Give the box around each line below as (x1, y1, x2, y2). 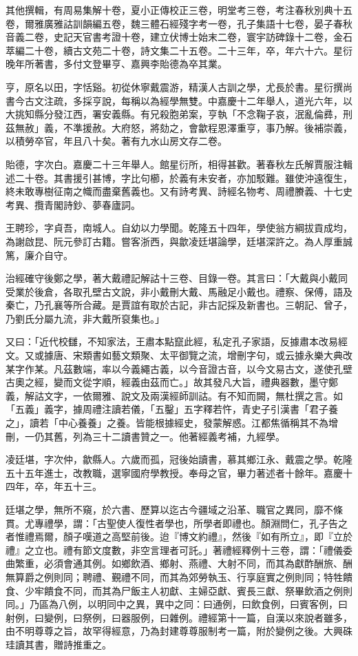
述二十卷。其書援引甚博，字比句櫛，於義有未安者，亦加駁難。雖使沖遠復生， (6, 170, 352, 185)
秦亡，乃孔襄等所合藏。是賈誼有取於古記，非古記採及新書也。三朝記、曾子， (6, 298, 352, 312)
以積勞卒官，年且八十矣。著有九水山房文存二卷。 (6, 134, 227, 148)
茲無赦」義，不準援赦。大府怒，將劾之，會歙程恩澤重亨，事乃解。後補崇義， (6, 120, 352, 134)
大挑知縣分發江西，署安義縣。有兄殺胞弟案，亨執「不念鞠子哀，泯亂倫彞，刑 (6, 107, 352, 121)
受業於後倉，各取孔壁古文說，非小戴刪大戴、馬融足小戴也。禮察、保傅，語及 (6, 284, 352, 298)
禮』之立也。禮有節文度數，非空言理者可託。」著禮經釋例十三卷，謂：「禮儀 (6, 542, 343, 557)
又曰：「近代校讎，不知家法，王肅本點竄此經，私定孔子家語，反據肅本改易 (6, 334, 338, 349)
